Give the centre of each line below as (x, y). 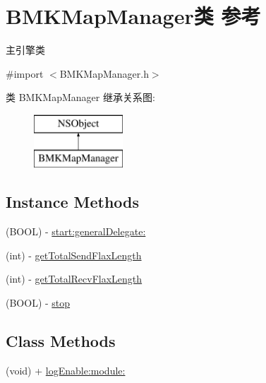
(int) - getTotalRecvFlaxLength (74, 279)
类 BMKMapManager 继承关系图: (80, 97)
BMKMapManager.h (104, 73)
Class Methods (61, 341)
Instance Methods (72, 202)
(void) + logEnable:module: (66, 370)
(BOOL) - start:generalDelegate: (76, 231)
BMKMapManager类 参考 (133, 16)
